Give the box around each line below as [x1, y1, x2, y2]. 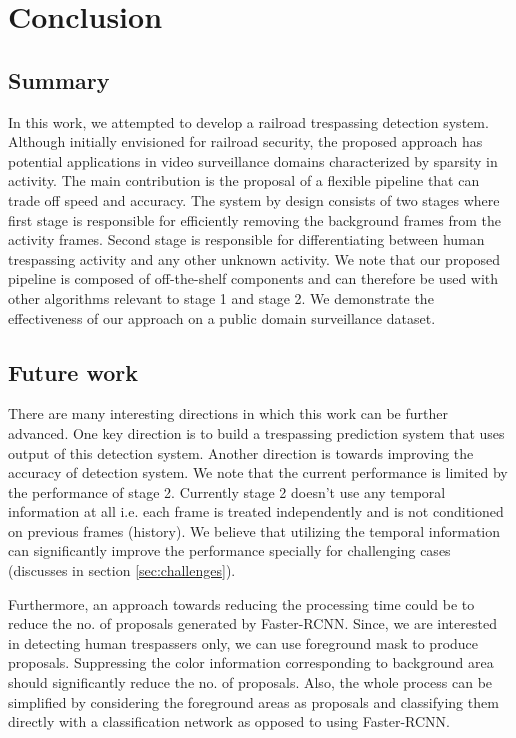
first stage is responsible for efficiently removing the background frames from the [8, 209, 502, 230]
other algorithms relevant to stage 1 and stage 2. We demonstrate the [8, 287, 434, 308]
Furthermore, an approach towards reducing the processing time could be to [8, 593, 475, 614]
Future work [8, 356, 139, 387]
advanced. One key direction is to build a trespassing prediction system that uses [8, 422, 505, 443]
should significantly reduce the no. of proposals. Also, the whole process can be [8, 672, 493, 693]
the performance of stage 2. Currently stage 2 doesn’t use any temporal [8, 481, 446, 502]
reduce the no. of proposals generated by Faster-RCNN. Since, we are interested [8, 613, 497, 634]
